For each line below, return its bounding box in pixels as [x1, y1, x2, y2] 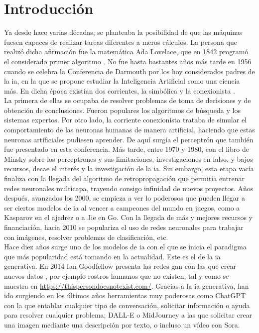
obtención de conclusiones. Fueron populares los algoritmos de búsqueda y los [4, 105, 241, 115]
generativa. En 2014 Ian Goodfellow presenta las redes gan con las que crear [4, 261, 236, 271]
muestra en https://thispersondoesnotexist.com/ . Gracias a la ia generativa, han [4, 280, 249, 291]
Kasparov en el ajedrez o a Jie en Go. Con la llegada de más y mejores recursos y [4, 212, 253, 222]
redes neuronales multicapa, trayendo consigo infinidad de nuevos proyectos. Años [4, 183, 254, 193]
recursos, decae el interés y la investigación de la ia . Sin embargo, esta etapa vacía [4, 163, 254, 174]
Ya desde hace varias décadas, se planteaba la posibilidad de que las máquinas [4, 27, 243, 37]
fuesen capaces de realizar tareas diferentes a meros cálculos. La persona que [4, 36, 237, 47]
